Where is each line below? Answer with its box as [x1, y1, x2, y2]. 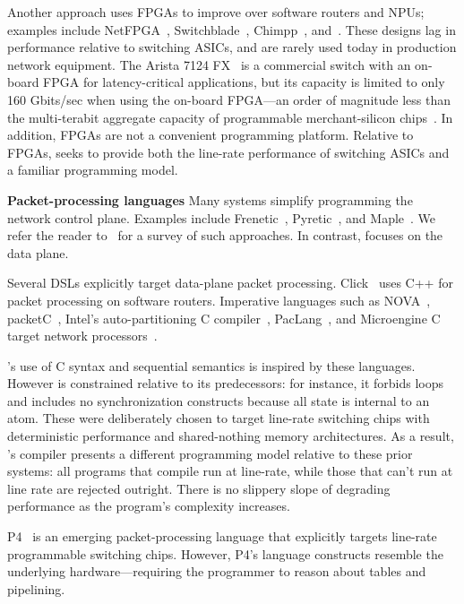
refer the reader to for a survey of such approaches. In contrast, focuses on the [7, 226, 443, 245]
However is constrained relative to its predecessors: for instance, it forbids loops [7, 374, 444, 393]
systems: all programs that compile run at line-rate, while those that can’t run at [7, 462, 453, 480]
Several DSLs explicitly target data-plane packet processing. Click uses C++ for [7, 273, 453, 292]
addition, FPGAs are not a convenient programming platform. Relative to [7, 125, 414, 144]
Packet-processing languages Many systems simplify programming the [7, 190, 413, 209]
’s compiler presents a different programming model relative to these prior [7, 444, 413, 462]
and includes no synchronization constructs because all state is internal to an [7, 391, 430, 410]
